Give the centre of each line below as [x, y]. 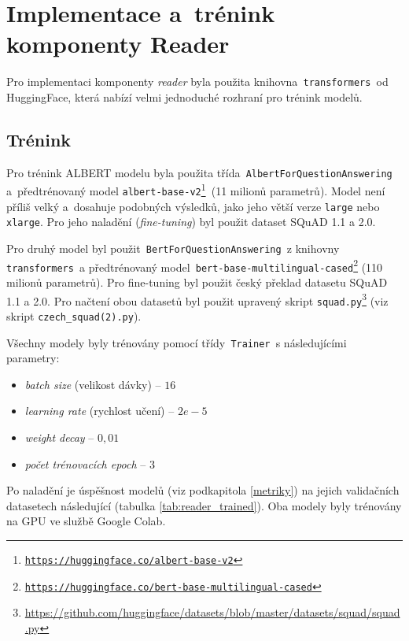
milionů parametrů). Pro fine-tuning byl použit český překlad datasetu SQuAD [197, 282]
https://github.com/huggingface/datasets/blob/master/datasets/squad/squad [212, 612]
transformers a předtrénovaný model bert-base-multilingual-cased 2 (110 [195, 265]
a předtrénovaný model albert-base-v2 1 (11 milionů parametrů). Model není [196, 190]
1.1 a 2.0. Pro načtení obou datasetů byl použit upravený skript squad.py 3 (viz [197, 299]
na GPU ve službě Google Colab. [86, 521]
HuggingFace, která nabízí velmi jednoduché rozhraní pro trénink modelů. [184, 96]
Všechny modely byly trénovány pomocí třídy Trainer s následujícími [177, 342]
